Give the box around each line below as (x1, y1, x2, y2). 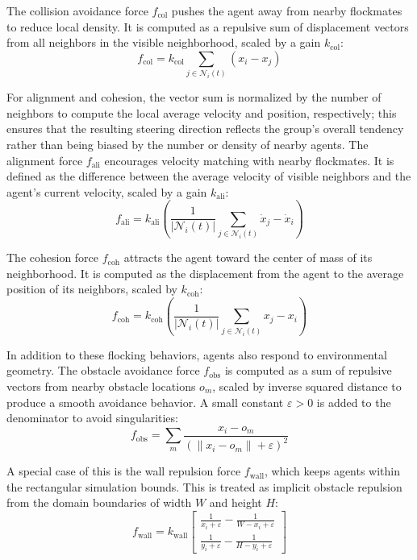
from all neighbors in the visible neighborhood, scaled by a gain (6, 34, 321, 51)
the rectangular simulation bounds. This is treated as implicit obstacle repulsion (6, 478, 402, 495)
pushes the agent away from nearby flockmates (171, 2, 402, 19)
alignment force (6, 151, 83, 168)
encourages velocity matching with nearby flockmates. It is (104, 151, 394, 168)
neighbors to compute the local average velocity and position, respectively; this (6, 104, 397, 121)
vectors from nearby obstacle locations (6, 377, 196, 394)
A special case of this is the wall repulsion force (6, 463, 241, 479)
